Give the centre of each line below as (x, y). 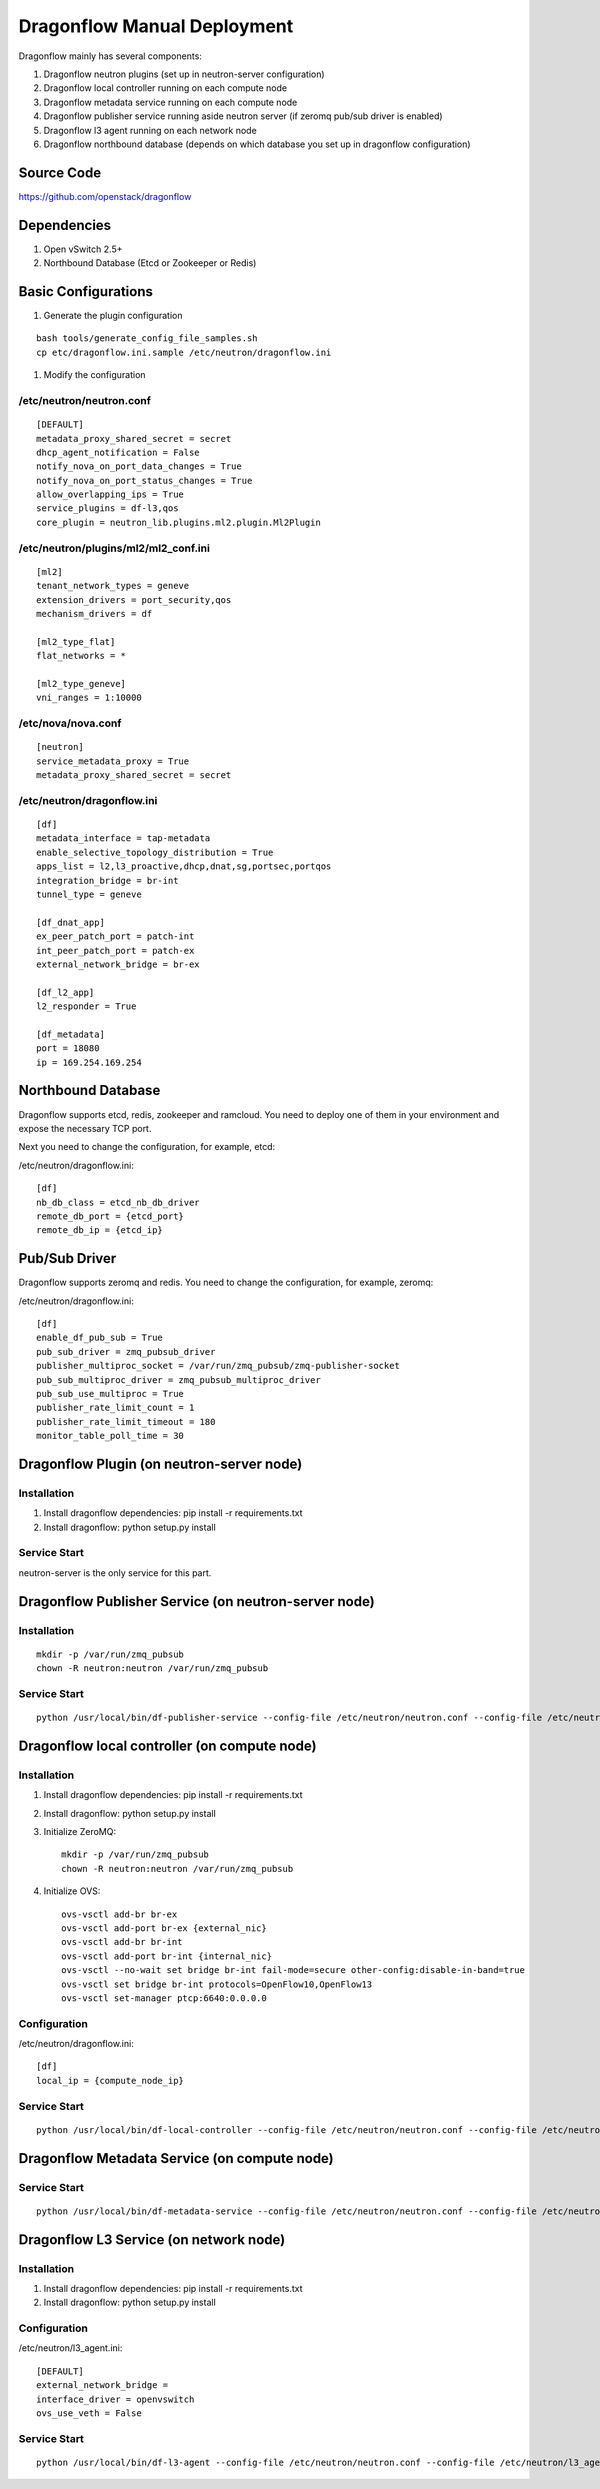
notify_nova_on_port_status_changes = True (144, 480)
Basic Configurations (86, 291)
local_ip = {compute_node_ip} (110, 2080)
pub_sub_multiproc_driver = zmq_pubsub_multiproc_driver (179, 1379)
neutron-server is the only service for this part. (115, 1572)
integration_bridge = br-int (107, 880)
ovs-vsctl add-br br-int (122, 1942)
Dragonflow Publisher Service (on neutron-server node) (196, 1601)
